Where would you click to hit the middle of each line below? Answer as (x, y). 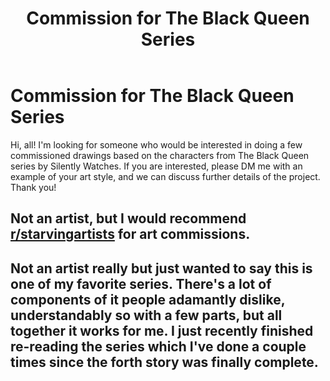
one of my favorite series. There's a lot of (141, 283)
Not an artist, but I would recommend (128, 218)
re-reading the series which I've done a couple (158, 346)
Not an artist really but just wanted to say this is (161, 268)
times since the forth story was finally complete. (164, 362)
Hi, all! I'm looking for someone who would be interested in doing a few (156, 144)
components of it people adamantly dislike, (148, 299)
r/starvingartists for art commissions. (130, 234)
